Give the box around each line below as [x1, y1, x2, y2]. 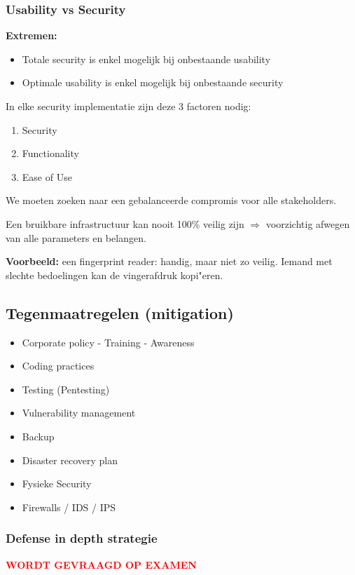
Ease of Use [22, 169, 72, 184]
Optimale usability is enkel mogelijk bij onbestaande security [22, 75, 284, 90]
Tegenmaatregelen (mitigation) [6, 302, 234, 323]
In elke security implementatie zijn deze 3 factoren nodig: [6, 99, 251, 113]
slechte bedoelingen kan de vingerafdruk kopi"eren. [6, 267, 223, 282]
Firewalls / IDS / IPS [22, 499, 116, 514]
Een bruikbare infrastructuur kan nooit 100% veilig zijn [6, 216, 244, 231]
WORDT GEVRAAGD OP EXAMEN [6, 557, 197, 571]
